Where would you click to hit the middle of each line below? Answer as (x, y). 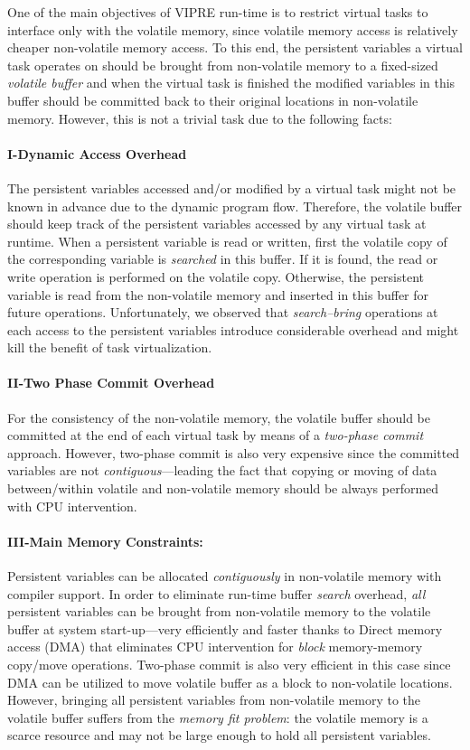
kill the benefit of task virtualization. (110, 347)
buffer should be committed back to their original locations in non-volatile (213, 100)
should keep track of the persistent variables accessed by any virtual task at (217, 224)
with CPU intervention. (72, 506)
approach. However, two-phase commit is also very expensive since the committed (234, 452)
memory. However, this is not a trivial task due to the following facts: (200, 118)
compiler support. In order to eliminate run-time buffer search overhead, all (216, 593)
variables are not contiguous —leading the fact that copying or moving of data (222, 470)
